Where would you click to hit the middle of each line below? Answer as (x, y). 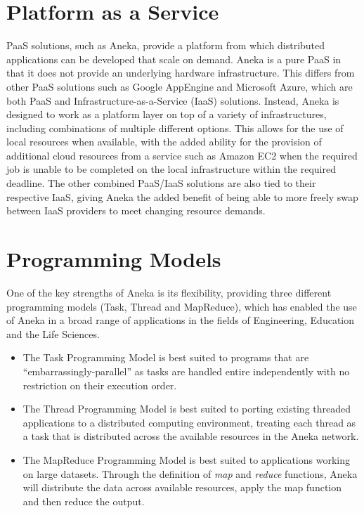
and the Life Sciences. (53, 333)
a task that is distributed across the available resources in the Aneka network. (191, 436)
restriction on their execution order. (100, 385)
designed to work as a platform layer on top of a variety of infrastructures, (167, 114)
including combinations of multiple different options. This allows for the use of (175, 128)
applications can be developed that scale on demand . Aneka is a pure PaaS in (174, 59)
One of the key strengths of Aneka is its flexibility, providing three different (169, 292)
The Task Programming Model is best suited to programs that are (166, 357)
